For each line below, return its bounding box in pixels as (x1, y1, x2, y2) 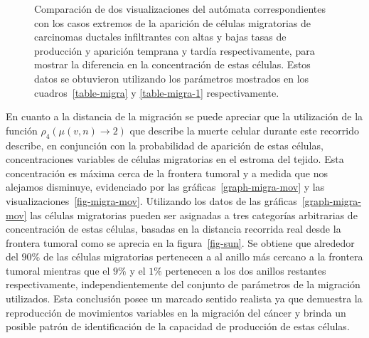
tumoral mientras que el (6, 263, 110, 278)
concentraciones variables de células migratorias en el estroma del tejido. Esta (6, 152, 344, 167)
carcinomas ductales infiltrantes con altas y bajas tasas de (34, 29, 287, 44)
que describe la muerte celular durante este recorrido (129, 122, 359, 137)
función (6, 122, 38, 137)
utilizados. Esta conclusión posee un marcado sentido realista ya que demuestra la (6, 291, 363, 306)
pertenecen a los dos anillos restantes (165, 263, 326, 278)
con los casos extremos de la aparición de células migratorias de (34, 15, 311, 30)
